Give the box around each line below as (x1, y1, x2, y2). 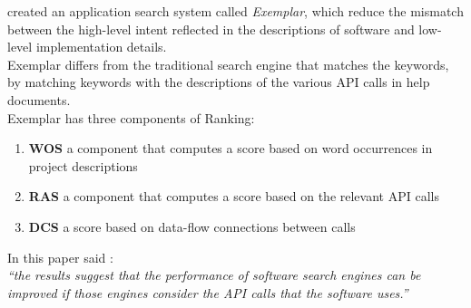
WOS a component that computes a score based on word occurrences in (28, 139, 433, 158)
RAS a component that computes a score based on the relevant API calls (28, 187, 439, 206)
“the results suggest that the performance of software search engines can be (7, 265, 421, 284)
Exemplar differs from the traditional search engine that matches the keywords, (7, 54, 449, 73)
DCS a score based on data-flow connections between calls (28, 217, 356, 236)
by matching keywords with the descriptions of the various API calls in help (7, 72, 430, 91)
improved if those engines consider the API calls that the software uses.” (7, 283, 408, 302)
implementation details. (35, 37, 167, 56)
